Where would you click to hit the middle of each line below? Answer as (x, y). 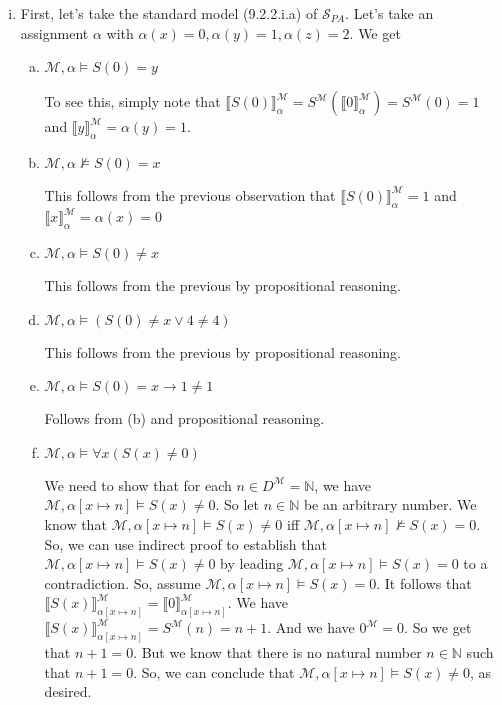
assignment (54, 32)
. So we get (438, 627)
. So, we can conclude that (214, 671)
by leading (252, 563)
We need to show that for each (138, 484)
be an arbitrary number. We (390, 504)
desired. (68, 691)
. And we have (311, 627)
